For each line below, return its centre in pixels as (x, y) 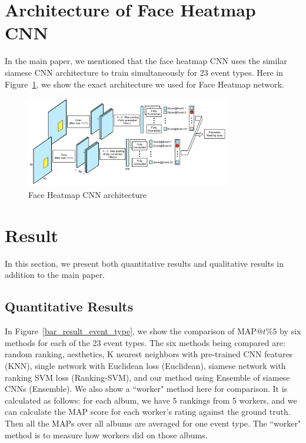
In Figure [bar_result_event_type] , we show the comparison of (120, 331)
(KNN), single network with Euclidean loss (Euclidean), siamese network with (145, 365)
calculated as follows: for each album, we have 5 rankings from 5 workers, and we (151, 400)
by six (290, 331)
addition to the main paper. (55, 275)
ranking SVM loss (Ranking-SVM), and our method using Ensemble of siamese (147, 377)
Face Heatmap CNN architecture (87, 195)
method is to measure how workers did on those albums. (106, 434)
